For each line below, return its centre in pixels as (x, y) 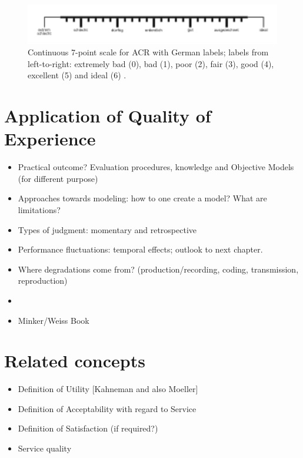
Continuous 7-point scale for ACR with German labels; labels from (148, 52)
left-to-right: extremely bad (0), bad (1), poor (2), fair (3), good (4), (151, 63)
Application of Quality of (108, 116)
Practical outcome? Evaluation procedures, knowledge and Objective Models (156, 167)
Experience (50, 139)
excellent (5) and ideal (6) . (77, 75)
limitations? (39, 210)
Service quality (45, 448)
